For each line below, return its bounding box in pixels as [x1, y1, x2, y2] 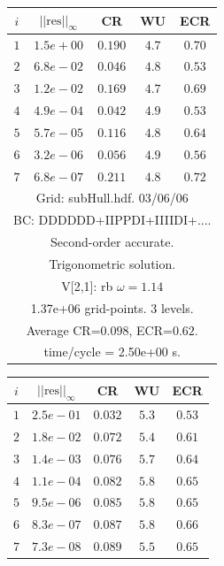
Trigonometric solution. [49, 254, 176, 272]
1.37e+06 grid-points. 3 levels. [30, 298, 194, 317]
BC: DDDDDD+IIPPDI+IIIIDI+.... [13, 210, 212, 229]
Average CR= [26, 320, 101, 339]
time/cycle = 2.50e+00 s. [43, 342, 181, 361]
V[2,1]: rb [61, 276, 113, 294]
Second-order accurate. [50, 233, 174, 251]
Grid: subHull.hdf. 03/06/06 [35, 188, 189, 207]
